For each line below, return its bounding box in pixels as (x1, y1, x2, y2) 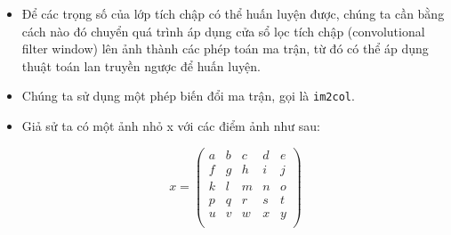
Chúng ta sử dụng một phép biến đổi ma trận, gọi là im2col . (21, 86, 355, 105)
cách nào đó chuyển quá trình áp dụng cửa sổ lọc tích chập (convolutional (21, 21, 425, 40)
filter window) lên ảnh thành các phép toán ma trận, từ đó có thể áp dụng (21, 39, 429, 58)
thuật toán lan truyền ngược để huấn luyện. (21, 56, 261, 75)
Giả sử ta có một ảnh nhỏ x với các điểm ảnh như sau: (21, 117, 320, 135)
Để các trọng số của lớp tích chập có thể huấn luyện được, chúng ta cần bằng (21, 4, 445, 22)
